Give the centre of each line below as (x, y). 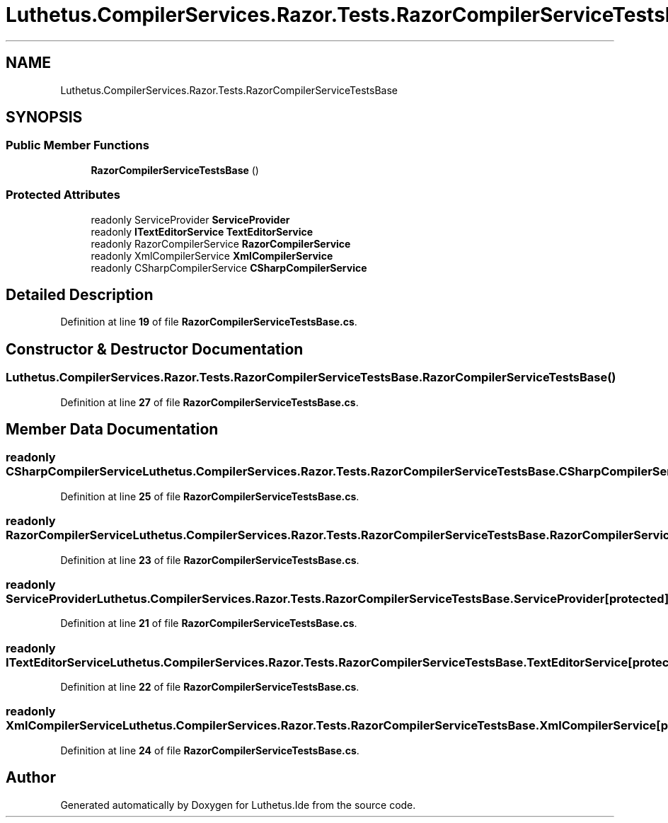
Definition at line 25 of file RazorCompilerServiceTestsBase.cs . (210, 496)
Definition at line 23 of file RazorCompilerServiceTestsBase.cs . (210, 560)
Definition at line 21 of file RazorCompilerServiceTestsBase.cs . (209, 623)
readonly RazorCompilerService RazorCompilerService (221, 243)
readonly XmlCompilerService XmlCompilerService (212, 255)
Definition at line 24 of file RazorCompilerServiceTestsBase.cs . (210, 750)
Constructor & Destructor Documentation (155, 349)
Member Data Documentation (112, 430)
